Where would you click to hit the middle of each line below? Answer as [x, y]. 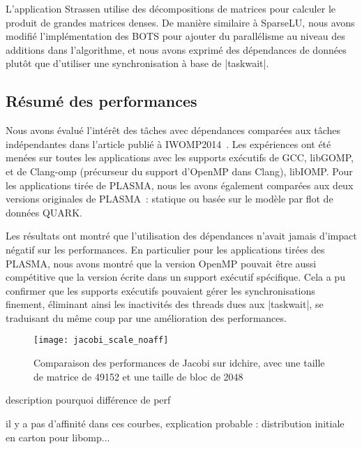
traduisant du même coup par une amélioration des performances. [146, 317]
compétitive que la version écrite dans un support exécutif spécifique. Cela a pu [175, 277]
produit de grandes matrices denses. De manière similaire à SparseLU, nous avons [180, 22]
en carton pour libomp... [58, 437]
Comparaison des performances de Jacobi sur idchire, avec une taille [179, 363]
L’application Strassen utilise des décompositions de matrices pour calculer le [171, 8]
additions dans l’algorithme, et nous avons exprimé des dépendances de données [176, 49]
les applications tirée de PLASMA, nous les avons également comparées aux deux [180, 185]
